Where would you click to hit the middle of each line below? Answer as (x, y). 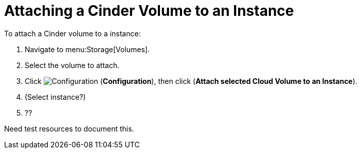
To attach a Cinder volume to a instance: (73, 33)
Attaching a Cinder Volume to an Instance (149, 11)
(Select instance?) (55, 97)
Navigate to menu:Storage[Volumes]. (87, 49)
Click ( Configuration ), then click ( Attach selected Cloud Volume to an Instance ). (191, 81)
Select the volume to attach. (72, 65)
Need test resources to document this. (69, 128)
